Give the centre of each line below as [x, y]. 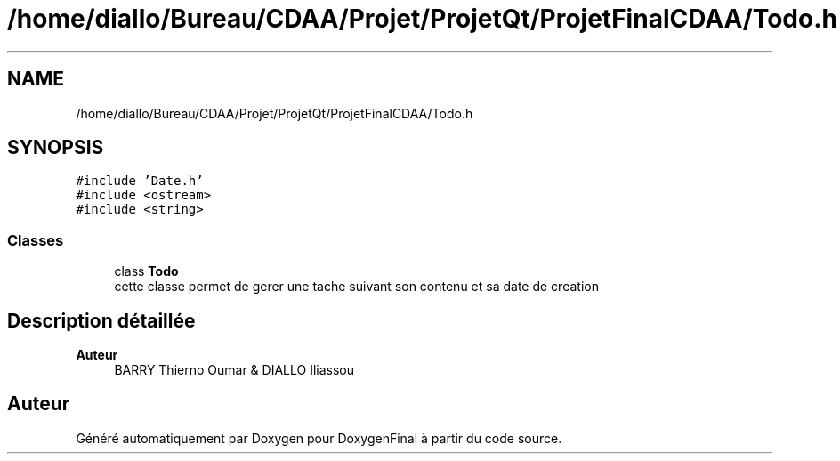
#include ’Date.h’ [140, 181]
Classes [36, 240]
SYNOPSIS [56, 148]
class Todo [146, 271]
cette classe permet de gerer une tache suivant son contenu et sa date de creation [356, 287]
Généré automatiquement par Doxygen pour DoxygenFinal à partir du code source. [319, 438]
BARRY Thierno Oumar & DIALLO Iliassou [234, 370]
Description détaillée [101, 320]
